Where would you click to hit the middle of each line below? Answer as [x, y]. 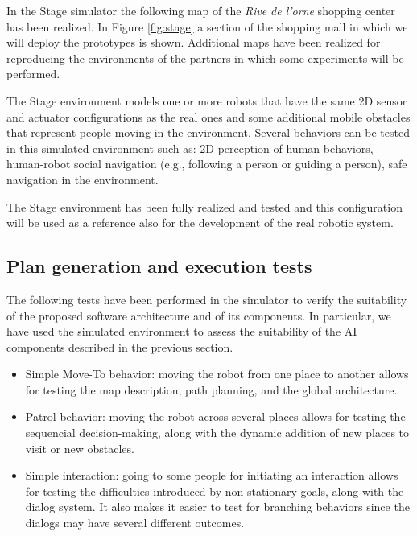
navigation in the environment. [83, 179]
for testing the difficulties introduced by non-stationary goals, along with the [215, 491]
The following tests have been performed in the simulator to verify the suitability [207, 299]
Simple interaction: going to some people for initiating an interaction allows [212, 475]
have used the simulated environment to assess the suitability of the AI [182, 331]
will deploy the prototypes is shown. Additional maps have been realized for [194, 42]
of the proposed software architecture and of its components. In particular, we [199, 315]
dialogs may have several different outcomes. [135, 523]
